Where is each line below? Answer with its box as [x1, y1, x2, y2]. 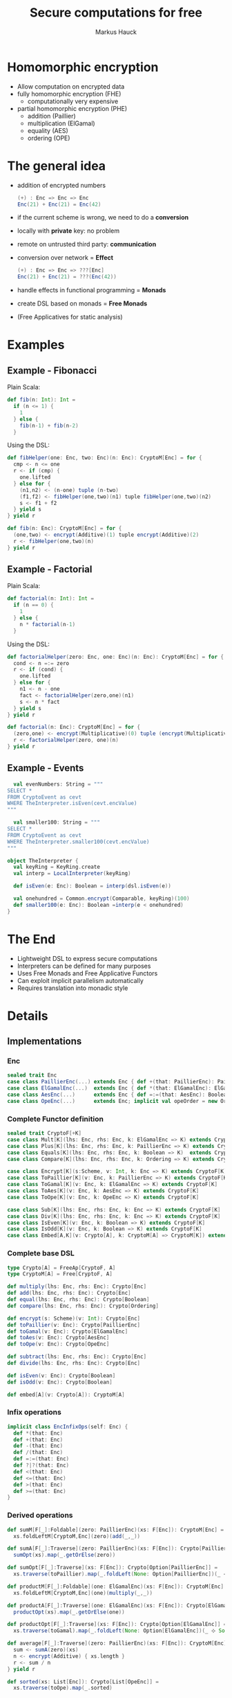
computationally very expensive [27, 97, 119, 105]
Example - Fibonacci [7, 364, 97, 376]
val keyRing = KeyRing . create [13, 864, 100, 871]
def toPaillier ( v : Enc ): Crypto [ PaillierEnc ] [7, 1321, 140, 1328]
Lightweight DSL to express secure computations [17, 954, 157, 962]
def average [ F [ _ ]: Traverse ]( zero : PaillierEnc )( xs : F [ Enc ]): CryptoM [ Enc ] [7, 1640, 227, 1647]
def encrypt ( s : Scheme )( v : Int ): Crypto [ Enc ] [7, 1315, 141, 1322]
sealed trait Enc [7, 1072, 57, 1079]
